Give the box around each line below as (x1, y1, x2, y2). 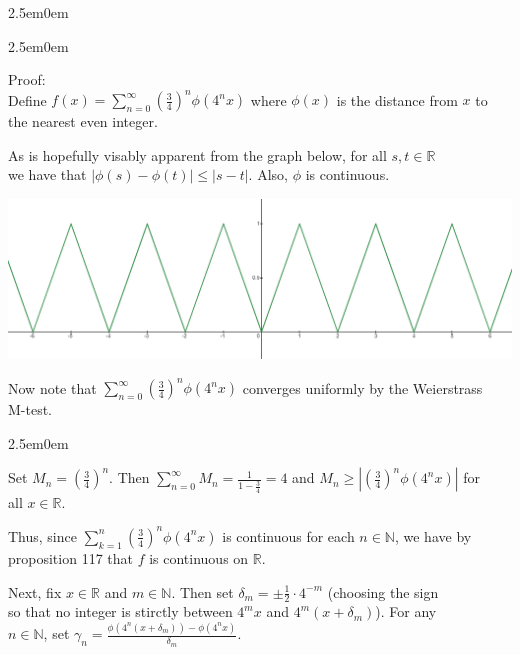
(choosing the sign (327, 581, 439, 602)
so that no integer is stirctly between (8, 601, 233, 622)
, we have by (394, 525, 472, 546)
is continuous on (149, 547, 249, 568)
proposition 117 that (8, 547, 133, 568)
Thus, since (8, 525, 77, 546)
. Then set (171, 581, 234, 602)
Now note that (8, 377, 97, 398)
